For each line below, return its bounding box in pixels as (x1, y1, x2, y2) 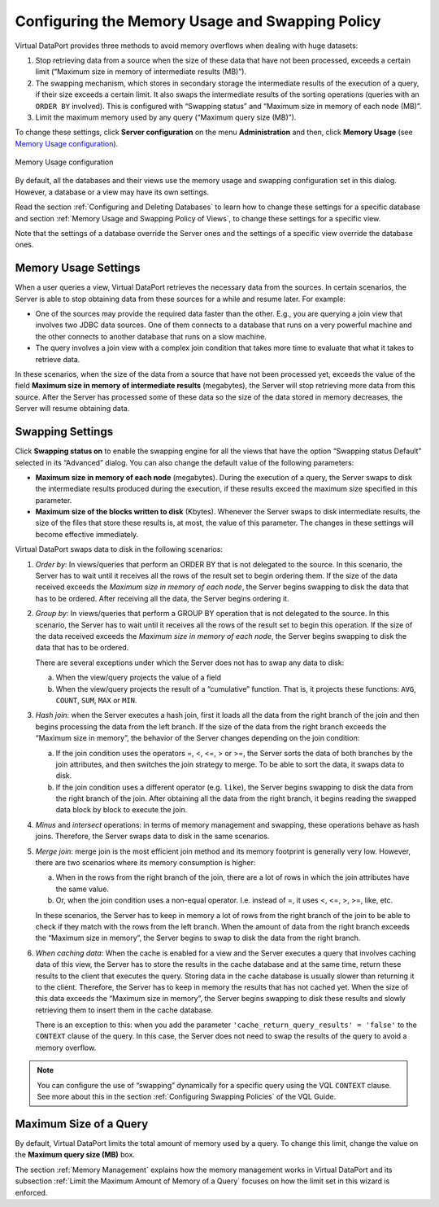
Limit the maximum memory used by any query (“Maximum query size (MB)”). (35, 112, 297, 122)
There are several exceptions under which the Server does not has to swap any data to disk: (35, 658, 345, 667)
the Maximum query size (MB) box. (15, 1150, 136, 1160)
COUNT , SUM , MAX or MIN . (55, 695, 137, 705)
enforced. (15, 1187, 48, 1197)
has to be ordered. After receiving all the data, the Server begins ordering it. (35, 593, 289, 603)
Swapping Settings (15, 425, 114, 439)
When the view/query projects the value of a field (55, 672, 222, 683)
